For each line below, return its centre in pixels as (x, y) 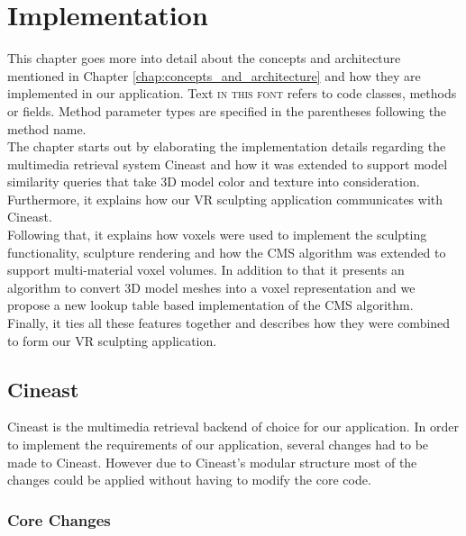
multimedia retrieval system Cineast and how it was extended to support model (228, 164)
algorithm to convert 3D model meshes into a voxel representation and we (211, 287)
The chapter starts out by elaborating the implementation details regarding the (227, 146)
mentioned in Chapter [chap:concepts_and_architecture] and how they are (214, 75)
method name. (47, 128)
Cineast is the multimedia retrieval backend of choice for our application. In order (233, 427)
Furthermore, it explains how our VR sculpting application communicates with (225, 199)
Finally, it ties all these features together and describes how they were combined (229, 323)
